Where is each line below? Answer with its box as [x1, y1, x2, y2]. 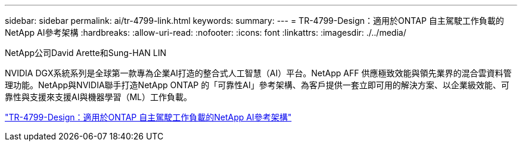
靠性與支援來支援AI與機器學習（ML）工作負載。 [5, 92, 192, 102]
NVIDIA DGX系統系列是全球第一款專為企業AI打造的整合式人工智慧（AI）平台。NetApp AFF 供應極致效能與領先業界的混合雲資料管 [5, 68, 512, 78]
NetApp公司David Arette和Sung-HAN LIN [5, 48, 166, 58]
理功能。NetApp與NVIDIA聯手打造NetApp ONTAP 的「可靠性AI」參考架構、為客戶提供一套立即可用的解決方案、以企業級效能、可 [5, 80, 509, 90]
